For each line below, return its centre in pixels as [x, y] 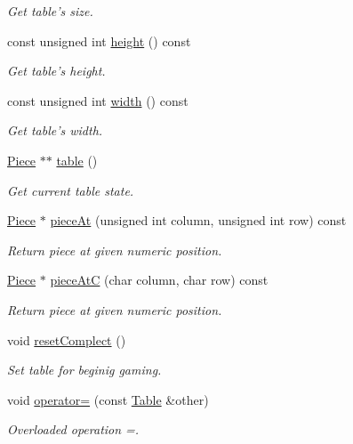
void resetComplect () [67, 339]
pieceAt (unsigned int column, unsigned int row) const [198, 220]
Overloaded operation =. [73, 429]
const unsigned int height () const [99, 40]
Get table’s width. [55, 130]
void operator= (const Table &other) [108, 399]
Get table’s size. [50, 11]
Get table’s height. [56, 71]
